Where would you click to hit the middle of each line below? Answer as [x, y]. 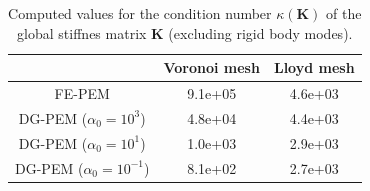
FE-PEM [82, 93]
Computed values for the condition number [140, 13]
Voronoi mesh [211, 67]
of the [344, 13]
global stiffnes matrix [82, 32]
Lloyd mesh [314, 67]
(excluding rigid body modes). [260, 32]
